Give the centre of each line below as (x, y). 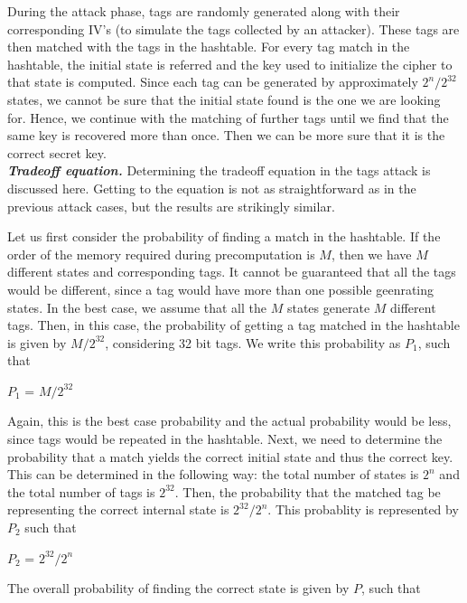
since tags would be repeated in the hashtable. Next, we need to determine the (225, 439)
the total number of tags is (81, 491)
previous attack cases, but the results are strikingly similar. (171, 206)
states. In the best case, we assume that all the (137, 307)
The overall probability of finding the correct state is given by (178, 588)
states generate (328, 307)
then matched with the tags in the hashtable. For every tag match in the (209, 47)
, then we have (371, 254)
